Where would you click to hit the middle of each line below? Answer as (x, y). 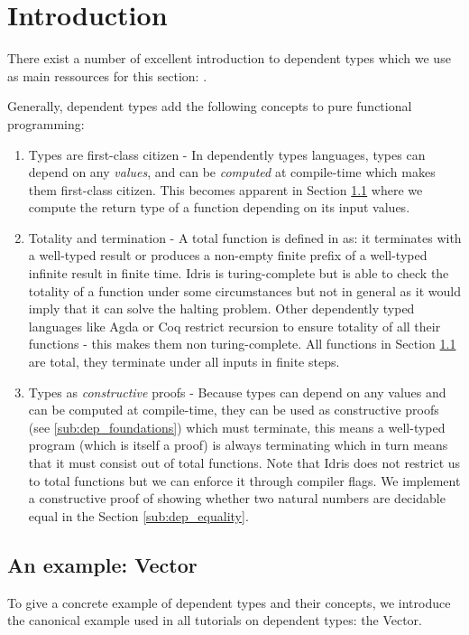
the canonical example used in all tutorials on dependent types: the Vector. (215, 620)
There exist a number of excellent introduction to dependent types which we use (229, 58)
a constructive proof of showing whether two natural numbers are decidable (237, 498)
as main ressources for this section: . (107, 75)
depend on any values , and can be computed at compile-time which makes (232, 172)
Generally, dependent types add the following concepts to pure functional (210, 106)
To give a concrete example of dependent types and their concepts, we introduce (229, 602)
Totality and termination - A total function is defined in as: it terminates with (245, 237)
